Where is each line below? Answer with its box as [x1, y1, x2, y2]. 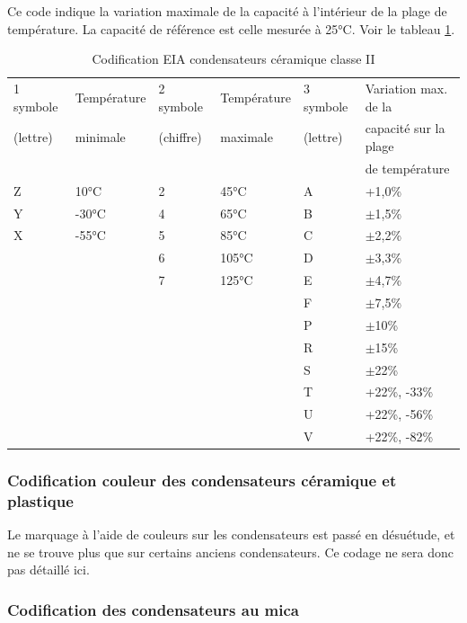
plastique [7, 489, 74, 512]
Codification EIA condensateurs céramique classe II [92, 49, 375, 68]
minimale [75, 128, 126, 147]
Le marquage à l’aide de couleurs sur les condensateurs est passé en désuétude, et [7, 525, 455, 544]
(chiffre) [158, 128, 202, 147]
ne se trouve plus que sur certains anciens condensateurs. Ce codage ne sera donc [7, 542, 454, 561]
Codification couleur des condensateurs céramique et [7, 469, 397, 492]
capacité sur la [365, 119, 445, 138]
